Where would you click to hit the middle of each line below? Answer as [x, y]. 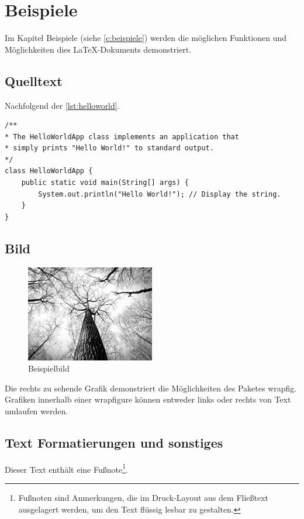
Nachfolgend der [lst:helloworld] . [62, 105]
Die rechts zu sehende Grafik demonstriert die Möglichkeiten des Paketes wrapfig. [151, 388]
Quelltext [34, 80]
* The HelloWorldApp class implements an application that [122, 137]
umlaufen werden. [37, 411]
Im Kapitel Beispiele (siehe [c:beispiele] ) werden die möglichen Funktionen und [146, 38]
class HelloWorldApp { [49, 171]
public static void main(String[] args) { [105, 183]
